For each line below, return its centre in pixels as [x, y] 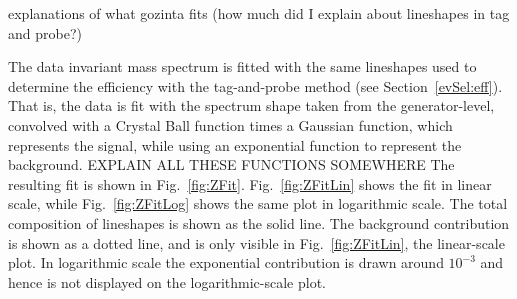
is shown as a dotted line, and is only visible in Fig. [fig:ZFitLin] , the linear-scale [256, 242]
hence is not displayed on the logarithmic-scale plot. [167, 281]
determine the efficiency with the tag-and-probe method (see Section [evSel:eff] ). [255, 85]
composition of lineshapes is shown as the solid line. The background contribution [259, 222]
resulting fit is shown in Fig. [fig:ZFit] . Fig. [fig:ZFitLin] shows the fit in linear [250, 183]
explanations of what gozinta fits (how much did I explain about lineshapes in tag [259, 13]
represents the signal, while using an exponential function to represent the [235, 144]
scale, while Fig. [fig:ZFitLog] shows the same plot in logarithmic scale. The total [258, 203]
